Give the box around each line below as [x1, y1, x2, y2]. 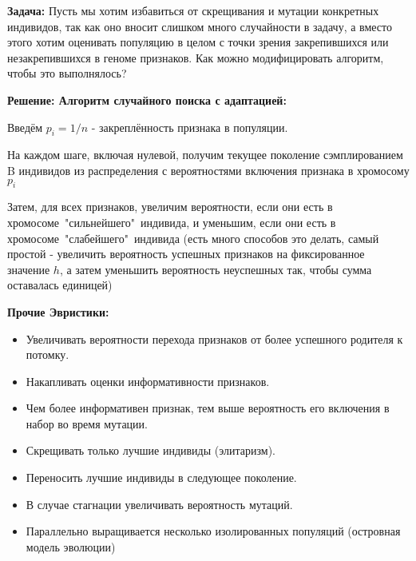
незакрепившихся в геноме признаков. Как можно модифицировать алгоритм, [7, 49, 384, 66]
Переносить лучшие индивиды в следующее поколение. [26, 469, 297, 486]
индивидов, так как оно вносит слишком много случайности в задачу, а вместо [7, 18, 393, 34]
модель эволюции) [26, 538, 116, 555]
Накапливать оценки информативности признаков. [26, 372, 270, 389]
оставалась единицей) [7, 277, 113, 293]
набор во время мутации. [26, 415, 148, 432]
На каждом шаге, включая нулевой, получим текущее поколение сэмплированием [7, 146, 403, 163]
